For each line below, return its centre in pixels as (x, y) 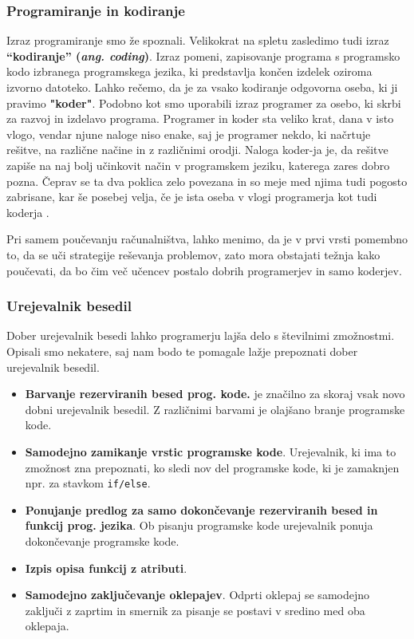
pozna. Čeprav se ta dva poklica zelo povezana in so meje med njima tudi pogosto (207, 181)
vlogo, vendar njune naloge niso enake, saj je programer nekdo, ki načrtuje (189, 134)
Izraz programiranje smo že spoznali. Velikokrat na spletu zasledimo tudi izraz (198, 40)
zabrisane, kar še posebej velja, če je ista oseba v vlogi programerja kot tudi (192, 197)
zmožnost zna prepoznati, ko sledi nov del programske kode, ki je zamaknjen (212, 467)
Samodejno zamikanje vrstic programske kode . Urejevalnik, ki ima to (211, 451)
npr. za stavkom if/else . (88, 483)
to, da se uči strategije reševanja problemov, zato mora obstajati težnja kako (193, 254)
